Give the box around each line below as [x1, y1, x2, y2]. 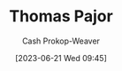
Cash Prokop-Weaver [21, 35, 101, 46]
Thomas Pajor [9, 6, 113, 27]
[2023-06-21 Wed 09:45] [15, 52, 107, 63]
